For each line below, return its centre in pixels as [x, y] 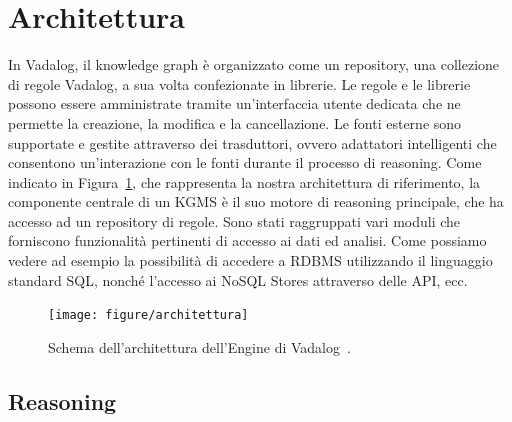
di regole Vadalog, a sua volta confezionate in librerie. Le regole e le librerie [239, 83]
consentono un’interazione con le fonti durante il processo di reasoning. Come [245, 162]
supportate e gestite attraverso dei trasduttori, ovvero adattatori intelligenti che [252, 142]
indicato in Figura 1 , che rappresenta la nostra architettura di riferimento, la [244, 181]
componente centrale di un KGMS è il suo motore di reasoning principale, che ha [256, 201]
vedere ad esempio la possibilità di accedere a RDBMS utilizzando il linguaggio [250, 260]
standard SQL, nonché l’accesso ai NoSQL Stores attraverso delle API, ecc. [238, 279]
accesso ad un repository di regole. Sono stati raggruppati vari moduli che [234, 220]
